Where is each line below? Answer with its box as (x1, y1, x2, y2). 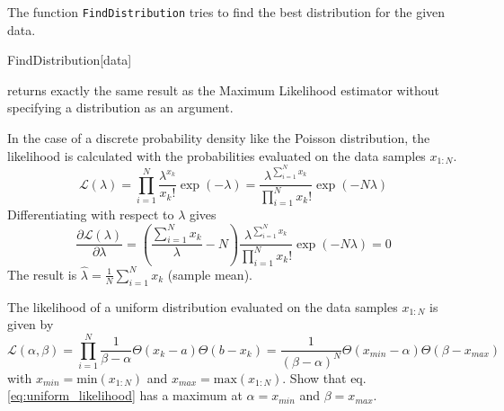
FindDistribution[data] (7, 50, 132, 69)
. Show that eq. (282, 368, 367, 387)
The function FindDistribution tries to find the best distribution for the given (7, 3, 446, 21)
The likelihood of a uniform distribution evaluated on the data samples (7, 297, 398, 316)
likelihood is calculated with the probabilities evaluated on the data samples (7, 146, 426, 165)
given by (7, 315, 54, 334)
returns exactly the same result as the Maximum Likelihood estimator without (7, 80, 439, 99)
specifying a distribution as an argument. (7, 98, 234, 117)
